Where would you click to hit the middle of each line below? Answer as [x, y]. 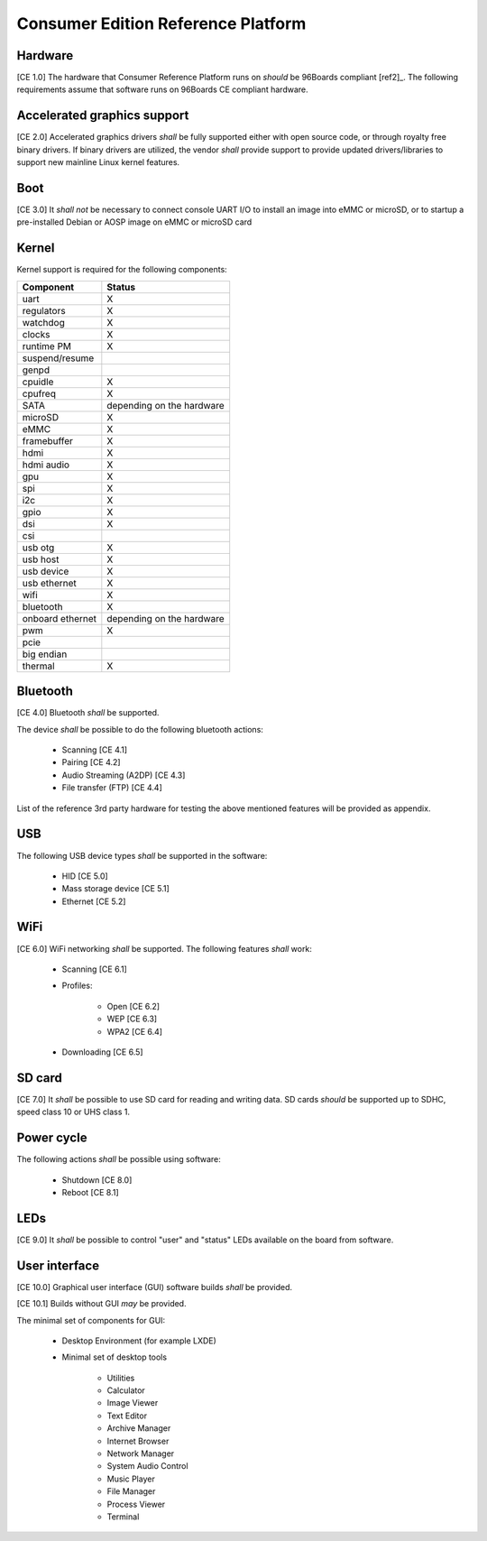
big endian [45, 654]
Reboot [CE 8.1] [90, 1192]
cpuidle [38, 382]
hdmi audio [46, 465]
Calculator [126, 1390]
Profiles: [77, 986]
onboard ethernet [60, 618]
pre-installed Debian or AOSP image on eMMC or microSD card [134, 222]
